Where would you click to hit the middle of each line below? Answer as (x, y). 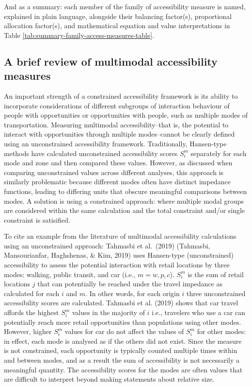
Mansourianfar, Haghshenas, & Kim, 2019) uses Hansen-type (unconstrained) (119, 255)
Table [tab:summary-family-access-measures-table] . (79, 35)
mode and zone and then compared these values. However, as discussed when (118, 163)
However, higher (28, 331)
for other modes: (221, 331)
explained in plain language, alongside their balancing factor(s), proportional (118, 16)
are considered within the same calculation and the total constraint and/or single (125, 210)
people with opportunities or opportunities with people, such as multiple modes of (126, 115)
